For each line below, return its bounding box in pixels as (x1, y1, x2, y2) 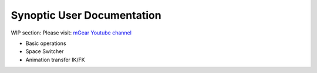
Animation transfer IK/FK (25, 56, 85, 63)
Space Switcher (25, 48, 64, 55)
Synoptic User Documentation (11, 9, 161, 22)
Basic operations (25, 40, 67, 47)
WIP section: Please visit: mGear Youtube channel (11, 29, 132, 36)
